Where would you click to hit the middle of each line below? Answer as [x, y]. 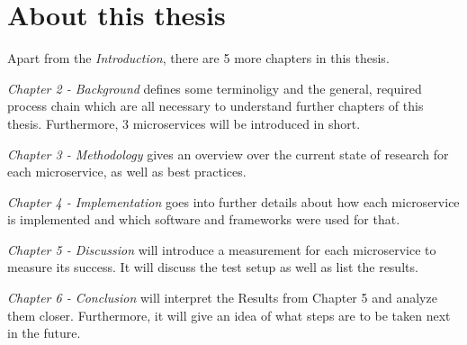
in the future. [44, 333]
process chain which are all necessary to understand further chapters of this [216, 106]
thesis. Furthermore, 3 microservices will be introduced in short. [184, 123]
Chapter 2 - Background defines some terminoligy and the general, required [215, 88]
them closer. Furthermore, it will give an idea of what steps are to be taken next [229, 315]
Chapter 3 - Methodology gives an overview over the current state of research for [228, 154]
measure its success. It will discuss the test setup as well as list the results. [213, 267]
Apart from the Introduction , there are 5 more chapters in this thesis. [198, 58]
